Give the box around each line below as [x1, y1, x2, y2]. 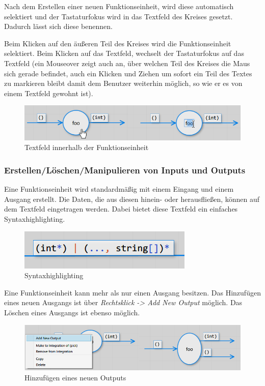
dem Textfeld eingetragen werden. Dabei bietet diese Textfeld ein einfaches [4, 203, 238, 214]
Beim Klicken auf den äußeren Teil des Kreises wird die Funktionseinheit [4, 38, 231, 48]
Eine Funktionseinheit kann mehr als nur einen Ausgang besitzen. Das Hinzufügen [4, 287, 261, 298]
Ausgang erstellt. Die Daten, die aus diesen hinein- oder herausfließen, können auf [4, 193, 260, 204]
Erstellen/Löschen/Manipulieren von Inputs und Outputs [4, 163, 246, 176]
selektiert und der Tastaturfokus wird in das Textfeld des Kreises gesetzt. [4, 11, 233, 21]
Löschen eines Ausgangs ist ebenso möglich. [4, 307, 140, 317]
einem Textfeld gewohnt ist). [4, 87, 93, 98]
